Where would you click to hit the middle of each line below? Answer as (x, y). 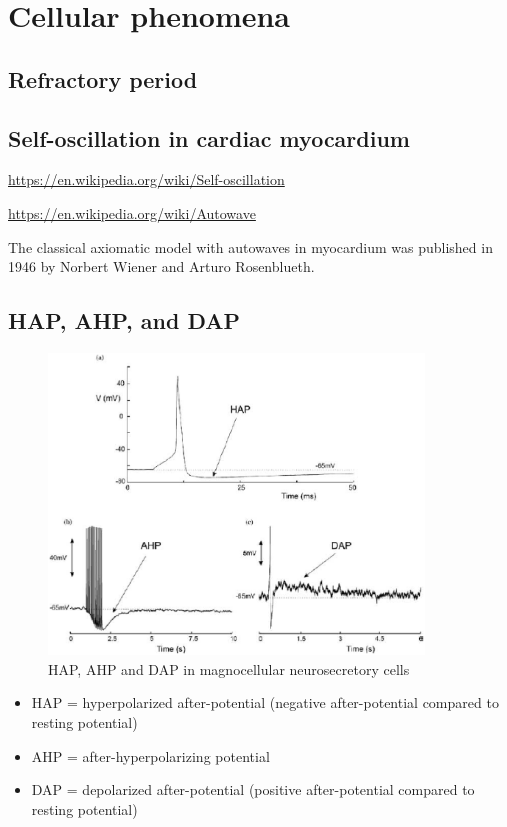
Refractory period (103, 78)
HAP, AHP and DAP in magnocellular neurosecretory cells (229, 668)
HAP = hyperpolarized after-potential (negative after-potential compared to (265, 702)
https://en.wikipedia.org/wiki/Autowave (132, 212)
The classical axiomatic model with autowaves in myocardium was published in (250, 246)
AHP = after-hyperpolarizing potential (150, 755)
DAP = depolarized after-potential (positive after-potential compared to (253, 789)
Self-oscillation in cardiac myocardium (209, 137)
